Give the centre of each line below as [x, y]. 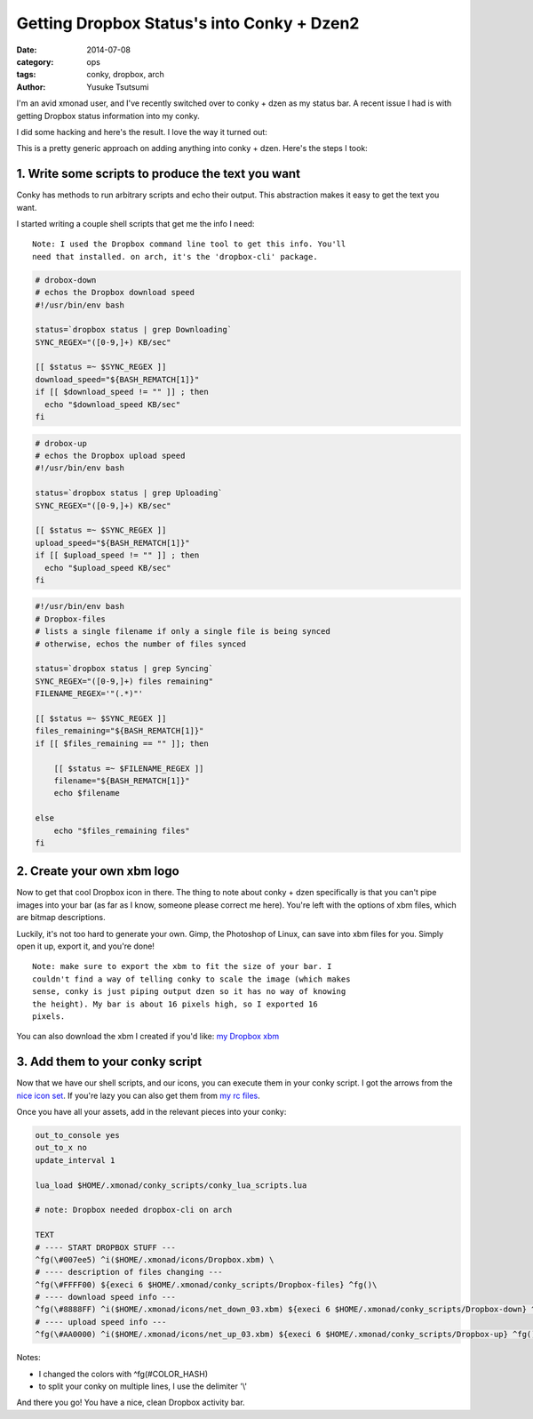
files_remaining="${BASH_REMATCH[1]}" [119, 731]
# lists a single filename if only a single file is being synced [183, 632]
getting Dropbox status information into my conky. [108, 116]
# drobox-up [61, 443]
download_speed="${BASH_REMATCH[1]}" [117, 379]
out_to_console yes [77, 1135]
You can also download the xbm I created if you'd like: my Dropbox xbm [148, 1037]
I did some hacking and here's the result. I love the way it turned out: [142, 132]
